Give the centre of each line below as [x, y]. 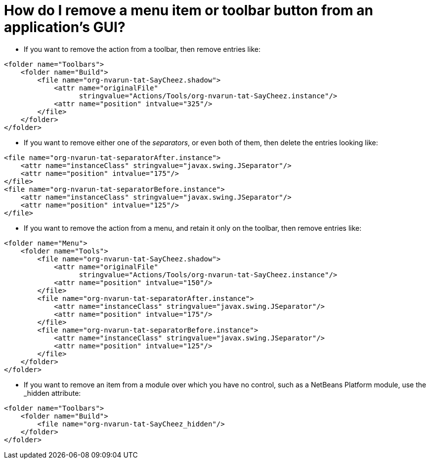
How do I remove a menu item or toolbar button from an [189, 10]
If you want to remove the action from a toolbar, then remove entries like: [142, 49]
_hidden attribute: [52, 393]
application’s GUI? [65, 27]
